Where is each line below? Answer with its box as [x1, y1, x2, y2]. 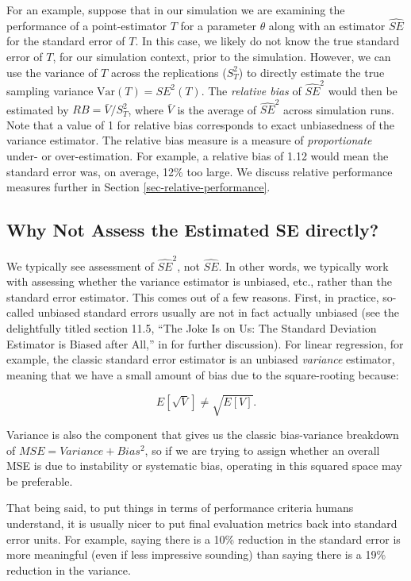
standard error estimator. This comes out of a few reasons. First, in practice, [6, 288, 379, 305]
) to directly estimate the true [238, 63, 385, 80]
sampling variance [6, 82, 94, 98]
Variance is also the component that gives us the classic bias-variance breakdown [6, 426, 399, 442]
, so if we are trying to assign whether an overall [144, 441, 380, 458]
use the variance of [6, 63, 98, 80]
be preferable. [6, 472, 73, 489]
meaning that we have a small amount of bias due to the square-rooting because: [6, 366, 399, 383]
